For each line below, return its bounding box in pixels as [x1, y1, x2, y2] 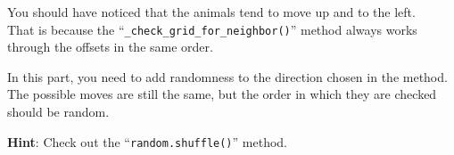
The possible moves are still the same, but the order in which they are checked [7, 85, 437, 103]
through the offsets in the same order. [7, 37, 213, 56]
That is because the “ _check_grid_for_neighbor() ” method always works [7, 20, 417, 38]
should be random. [7, 102, 110, 121]
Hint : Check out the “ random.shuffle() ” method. [7, 132, 287, 151]
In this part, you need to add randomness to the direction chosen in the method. [7, 67, 448, 86]
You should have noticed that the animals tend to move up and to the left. [7, 3, 416, 20]
